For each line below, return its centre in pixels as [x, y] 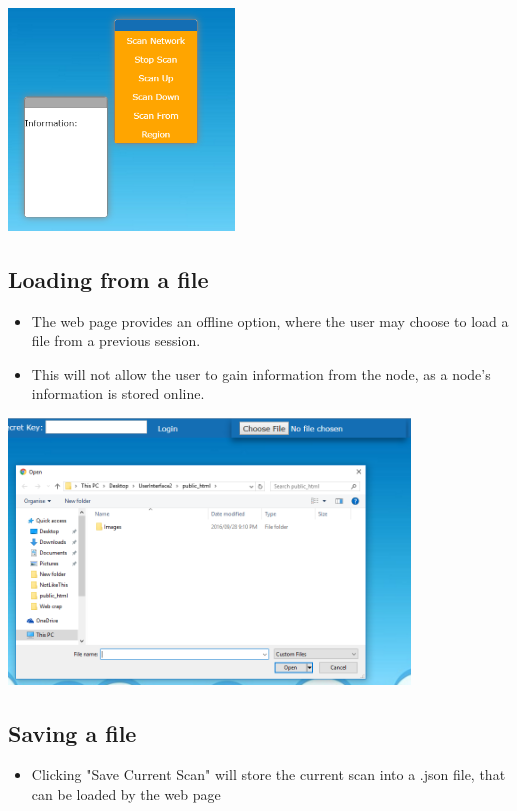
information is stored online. [118, 393]
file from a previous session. [116, 340]
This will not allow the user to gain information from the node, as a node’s [261, 373]
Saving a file [72, 732]
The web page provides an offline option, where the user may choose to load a [270, 320]
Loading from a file [108, 278]
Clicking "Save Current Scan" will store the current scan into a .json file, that [268, 774]
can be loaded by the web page [126, 794]
